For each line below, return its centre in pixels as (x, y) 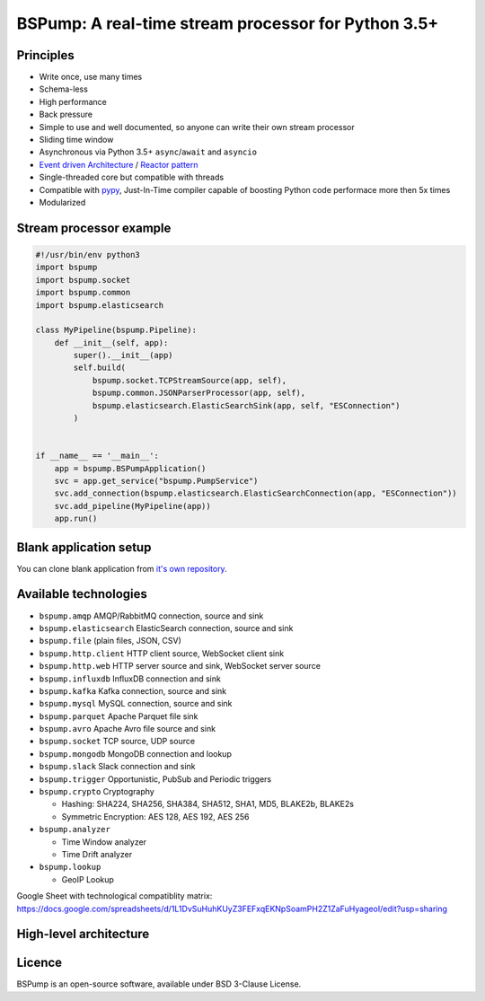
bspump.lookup (70, 867)
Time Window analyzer (104, 842)
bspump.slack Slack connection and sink (117, 767)
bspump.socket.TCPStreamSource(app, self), (190, 380)
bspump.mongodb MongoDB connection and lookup (136, 753)
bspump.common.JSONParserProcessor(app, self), (199, 393)
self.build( (99, 368)
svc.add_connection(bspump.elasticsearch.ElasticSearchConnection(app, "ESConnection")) (256, 493)
